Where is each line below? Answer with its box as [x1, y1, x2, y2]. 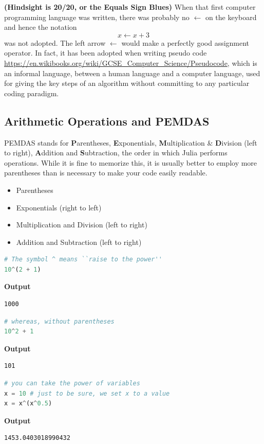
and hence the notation [4, 22, 77, 32]
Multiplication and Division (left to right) [16, 219, 147, 230]
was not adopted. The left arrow [4, 37, 106, 48]
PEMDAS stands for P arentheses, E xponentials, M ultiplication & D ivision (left [4, 137, 257, 148]
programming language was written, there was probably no [4, 11, 190, 22]
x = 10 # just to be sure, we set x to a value [4, 389, 170, 397]
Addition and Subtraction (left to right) [16, 236, 142, 247]
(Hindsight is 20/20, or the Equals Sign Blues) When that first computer [4, 2, 256, 12]
